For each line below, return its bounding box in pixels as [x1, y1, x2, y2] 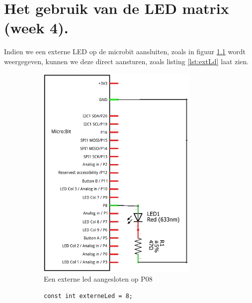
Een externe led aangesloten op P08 [44, 274, 153, 284]
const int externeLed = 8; [44, 293, 133, 300]
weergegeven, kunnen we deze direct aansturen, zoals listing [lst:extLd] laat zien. [4, 56, 249, 66]
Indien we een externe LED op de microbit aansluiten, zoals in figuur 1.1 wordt [4, 46, 246, 57]
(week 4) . [4, 17, 69, 38]
